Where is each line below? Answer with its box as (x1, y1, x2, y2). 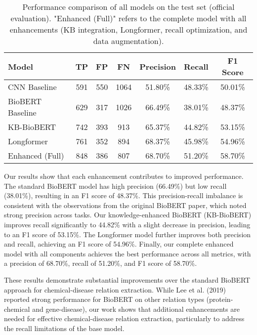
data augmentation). (93, 35, 164, 46)
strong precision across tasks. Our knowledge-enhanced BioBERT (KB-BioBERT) (4, 209, 252, 220)
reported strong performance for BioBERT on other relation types (4, 294, 204, 304)
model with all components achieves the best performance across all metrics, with (4, 248, 251, 258)
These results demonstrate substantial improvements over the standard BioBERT (4, 274, 251, 285)
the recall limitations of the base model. (4, 323, 125, 333)
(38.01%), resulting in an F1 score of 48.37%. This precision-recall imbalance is (4, 190, 243, 201)
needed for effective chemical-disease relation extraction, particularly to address (4, 313, 245, 324)
